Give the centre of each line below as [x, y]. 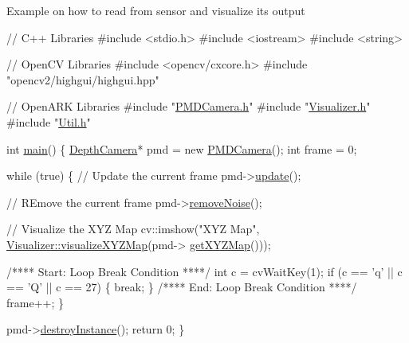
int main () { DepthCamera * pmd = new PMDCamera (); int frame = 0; [182, 148]
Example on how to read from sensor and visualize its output [156, 10]
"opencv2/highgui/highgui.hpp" [83, 79]
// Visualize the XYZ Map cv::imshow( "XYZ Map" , [133, 229]
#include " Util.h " [49, 121]
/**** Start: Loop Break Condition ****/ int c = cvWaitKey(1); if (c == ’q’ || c [204, 271]
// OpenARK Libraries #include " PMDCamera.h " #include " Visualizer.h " [189, 106]
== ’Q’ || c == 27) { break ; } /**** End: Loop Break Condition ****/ [182, 287]
